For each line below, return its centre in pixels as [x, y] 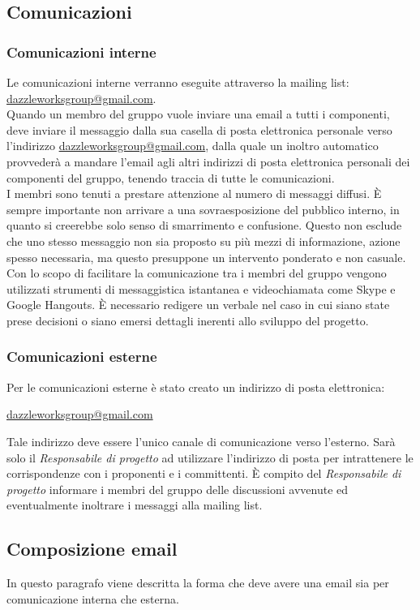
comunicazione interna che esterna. [93, 598]
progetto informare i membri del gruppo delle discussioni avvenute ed [178, 489]
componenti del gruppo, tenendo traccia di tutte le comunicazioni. [171, 177]
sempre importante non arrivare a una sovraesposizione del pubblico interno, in [203, 209]
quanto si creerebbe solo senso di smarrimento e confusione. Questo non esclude [204, 225]
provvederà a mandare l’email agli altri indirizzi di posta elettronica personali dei [208, 161]
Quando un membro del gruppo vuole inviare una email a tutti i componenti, [198, 114]
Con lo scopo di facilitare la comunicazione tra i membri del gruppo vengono [197, 273]
